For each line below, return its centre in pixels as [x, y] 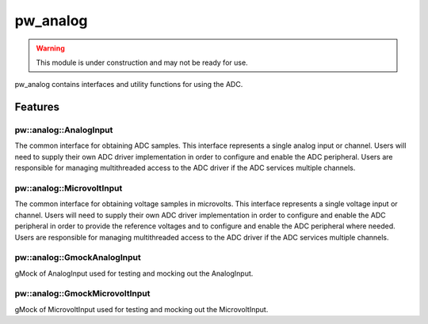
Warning [50, 48]
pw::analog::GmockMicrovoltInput [82, 294]
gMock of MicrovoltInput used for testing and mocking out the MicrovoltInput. [141, 309]
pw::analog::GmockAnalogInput [78, 258]
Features [37, 107]
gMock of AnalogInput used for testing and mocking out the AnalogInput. [134, 273]
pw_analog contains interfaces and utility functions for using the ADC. [129, 85]
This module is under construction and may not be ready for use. [142, 62]
